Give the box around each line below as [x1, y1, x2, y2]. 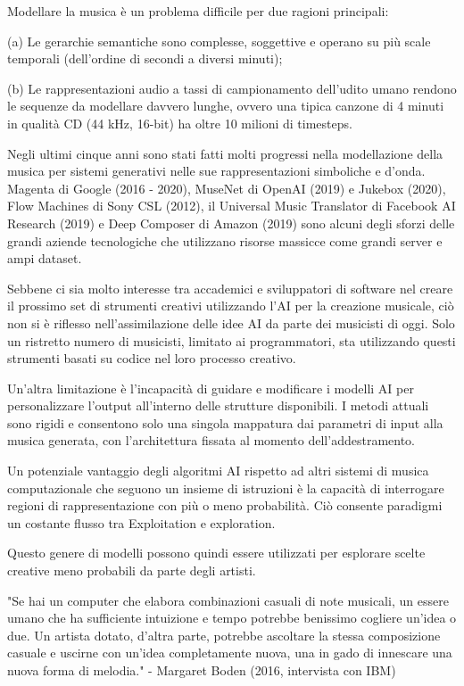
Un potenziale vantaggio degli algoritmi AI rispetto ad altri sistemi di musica [7, 461, 429, 480]
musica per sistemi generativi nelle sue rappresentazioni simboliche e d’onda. [7, 161, 426, 180]
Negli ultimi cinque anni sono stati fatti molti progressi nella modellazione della [7, 144, 443, 162]
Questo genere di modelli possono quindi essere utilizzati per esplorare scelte [7, 543, 426, 562]
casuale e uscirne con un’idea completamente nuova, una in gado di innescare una [7, 643, 452, 662]
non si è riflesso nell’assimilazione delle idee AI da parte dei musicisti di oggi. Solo [7, 313, 455, 332]
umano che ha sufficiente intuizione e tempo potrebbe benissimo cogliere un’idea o [7, 608, 457, 627]
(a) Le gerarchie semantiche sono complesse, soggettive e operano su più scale [7, 31, 431, 50]
